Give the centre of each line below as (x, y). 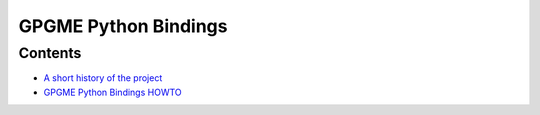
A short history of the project (103, 78)
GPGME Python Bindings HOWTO (112, 92)
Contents (50, 53)
